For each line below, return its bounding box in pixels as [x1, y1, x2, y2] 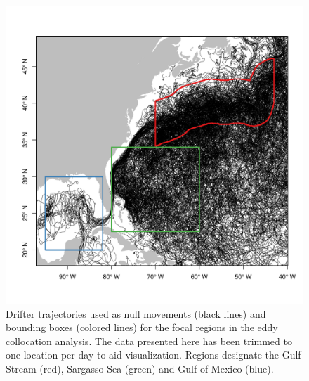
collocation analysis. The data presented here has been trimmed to [6, 333, 292, 348]
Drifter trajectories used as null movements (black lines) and [6, 306, 266, 321]
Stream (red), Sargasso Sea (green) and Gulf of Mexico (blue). [6, 361, 274, 375]
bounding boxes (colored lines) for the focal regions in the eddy [6, 320, 278, 335]
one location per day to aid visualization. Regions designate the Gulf [6, 347, 301, 362]
